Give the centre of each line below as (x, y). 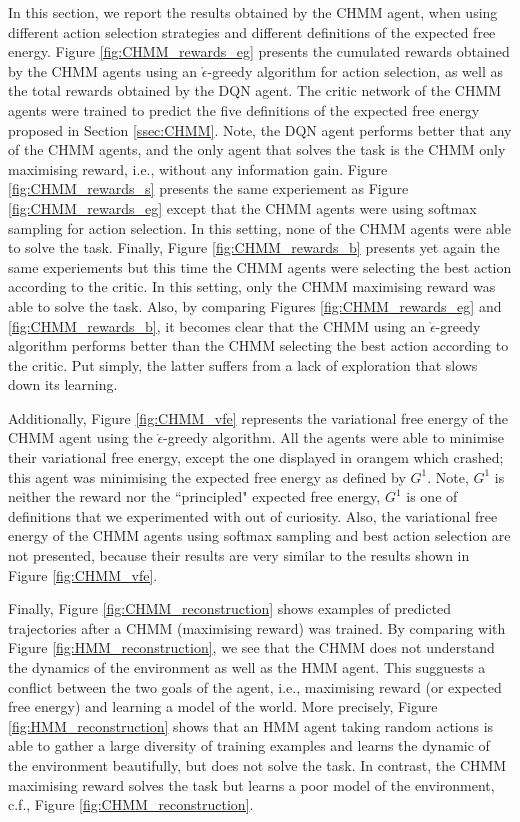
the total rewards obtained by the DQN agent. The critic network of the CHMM (255, 90)
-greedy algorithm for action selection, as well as (355, 70)
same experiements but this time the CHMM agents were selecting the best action (260, 266)
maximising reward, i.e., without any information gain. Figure (198, 168)
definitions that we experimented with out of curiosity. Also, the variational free (253, 515)
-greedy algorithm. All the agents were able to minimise (334, 437)
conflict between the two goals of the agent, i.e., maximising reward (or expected (255, 686)
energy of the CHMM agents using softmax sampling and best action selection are (259, 535)
